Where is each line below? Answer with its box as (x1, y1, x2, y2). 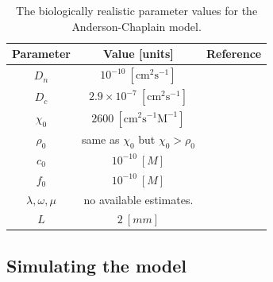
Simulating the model (6, 253, 187, 277)
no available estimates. (83, 191, 194, 207)
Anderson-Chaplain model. (71, 17, 202, 34)
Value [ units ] (103, 45, 174, 62)
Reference (206, 45, 262, 62)
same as (81, 130, 120, 147)
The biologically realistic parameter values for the (16, 2, 258, 18)
